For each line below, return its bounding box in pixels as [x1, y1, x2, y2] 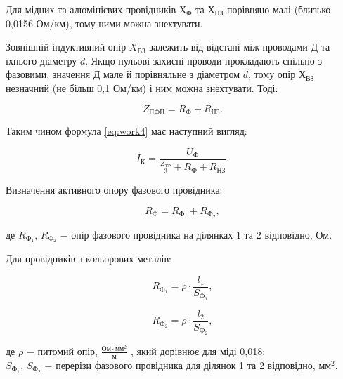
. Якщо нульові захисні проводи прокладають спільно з [85, 53, 323, 67]
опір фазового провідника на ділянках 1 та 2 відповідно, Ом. [71, 227, 332, 241]
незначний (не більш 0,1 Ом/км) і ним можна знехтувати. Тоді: [6, 80, 278, 95]
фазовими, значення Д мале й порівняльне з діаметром [6, 67, 240, 81]
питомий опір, [37, 343, 98, 358]
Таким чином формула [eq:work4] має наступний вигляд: [6, 124, 247, 138]
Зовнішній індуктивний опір [6, 39, 127, 54]
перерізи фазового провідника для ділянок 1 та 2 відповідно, [56, 357, 316, 372]
